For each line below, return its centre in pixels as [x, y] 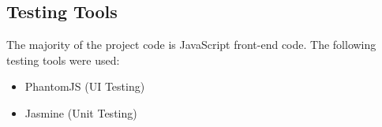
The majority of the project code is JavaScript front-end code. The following [191, 45]
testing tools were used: [63, 60]
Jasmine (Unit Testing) [81, 112]
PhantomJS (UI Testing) [85, 86]
